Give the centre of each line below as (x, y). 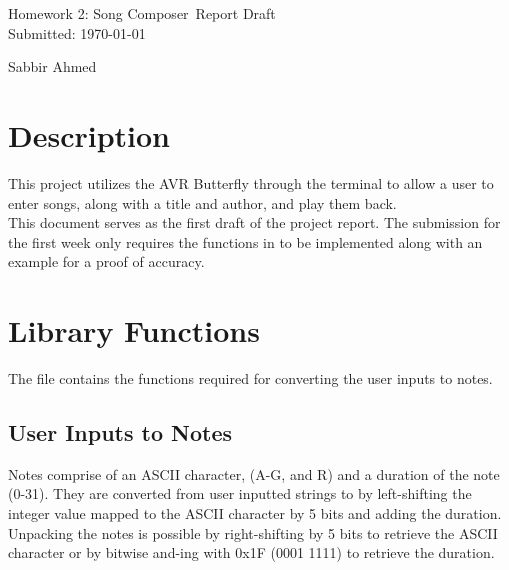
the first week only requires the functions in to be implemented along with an (245, 241)
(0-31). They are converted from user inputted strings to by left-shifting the (240, 493)
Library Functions (134, 330)
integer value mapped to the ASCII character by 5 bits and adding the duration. (255, 512)
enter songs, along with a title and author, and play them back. (202, 202)
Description (89, 134)
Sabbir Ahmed (52, 66)
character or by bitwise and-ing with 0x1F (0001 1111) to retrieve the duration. (251, 552)
